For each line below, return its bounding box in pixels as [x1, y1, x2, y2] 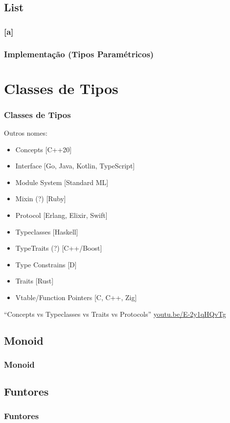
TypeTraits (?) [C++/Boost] [15, 243, 102, 253]
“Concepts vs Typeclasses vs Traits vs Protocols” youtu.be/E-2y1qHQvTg [4, 308, 226, 319]
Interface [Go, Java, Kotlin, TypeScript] [15, 161, 135, 171]
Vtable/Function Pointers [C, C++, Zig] [15, 292, 137, 302]
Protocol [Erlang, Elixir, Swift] [15, 210, 108, 220]
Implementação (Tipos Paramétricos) [4, 47, 154, 60]
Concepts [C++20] [15, 144, 72, 154]
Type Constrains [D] [15, 259, 77, 269]
